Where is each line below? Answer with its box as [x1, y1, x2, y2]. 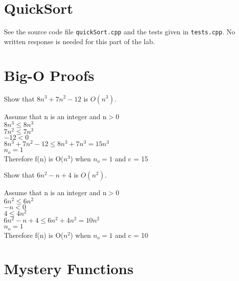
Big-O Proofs [4, 65, 95, 85]
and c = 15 [115, 153, 148, 163]
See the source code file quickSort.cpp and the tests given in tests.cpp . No [4, 26, 235, 37]
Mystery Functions [4, 258, 134, 279]
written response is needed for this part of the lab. [4, 36, 155, 46]
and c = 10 [115, 230, 148, 240]
